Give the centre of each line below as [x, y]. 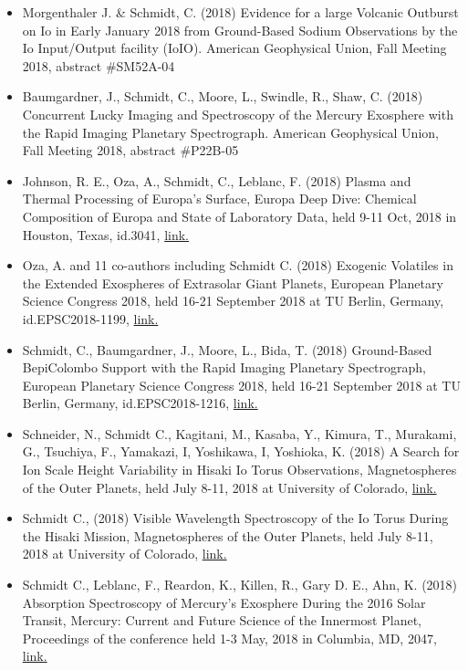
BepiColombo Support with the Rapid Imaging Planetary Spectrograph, [224, 367]
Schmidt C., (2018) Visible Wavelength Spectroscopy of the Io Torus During [235, 518]
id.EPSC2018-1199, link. [90, 318]
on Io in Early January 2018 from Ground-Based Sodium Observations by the [240, 30]
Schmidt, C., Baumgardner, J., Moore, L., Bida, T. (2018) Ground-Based [227, 349]
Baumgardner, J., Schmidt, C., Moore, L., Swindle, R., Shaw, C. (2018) [223, 96]
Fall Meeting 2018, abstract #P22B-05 [130, 150]
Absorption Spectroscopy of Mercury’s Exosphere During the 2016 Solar [224, 602]
